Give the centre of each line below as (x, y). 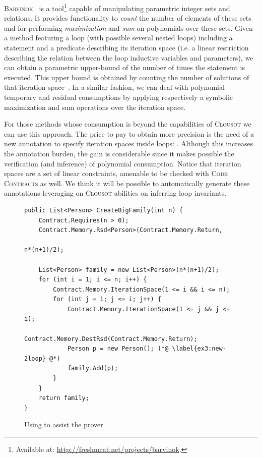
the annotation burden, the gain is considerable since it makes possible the (119, 153)
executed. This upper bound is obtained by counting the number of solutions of (127, 77)
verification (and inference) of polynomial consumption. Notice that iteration (123, 163)
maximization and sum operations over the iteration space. (95, 107)
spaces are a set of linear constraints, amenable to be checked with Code (116, 173)
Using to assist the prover (64, 424)
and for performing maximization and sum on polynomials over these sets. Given (128, 27)
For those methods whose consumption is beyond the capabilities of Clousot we (128, 124)
